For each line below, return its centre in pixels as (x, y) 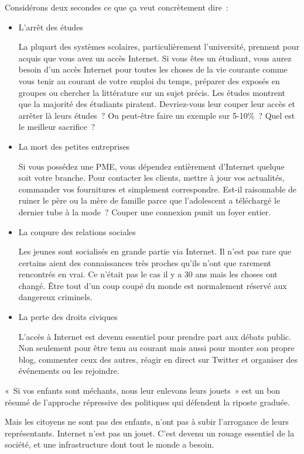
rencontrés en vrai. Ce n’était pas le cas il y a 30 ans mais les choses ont (148, 274)
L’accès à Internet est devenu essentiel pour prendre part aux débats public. (155, 336)
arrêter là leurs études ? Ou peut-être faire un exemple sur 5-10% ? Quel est (157, 115)
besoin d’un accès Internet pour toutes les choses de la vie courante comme (153, 69)
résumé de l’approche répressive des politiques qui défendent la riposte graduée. (147, 402)
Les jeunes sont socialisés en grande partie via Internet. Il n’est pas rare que (155, 251)
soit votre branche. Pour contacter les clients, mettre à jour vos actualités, (151, 178)
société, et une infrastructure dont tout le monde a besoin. (110, 444)
